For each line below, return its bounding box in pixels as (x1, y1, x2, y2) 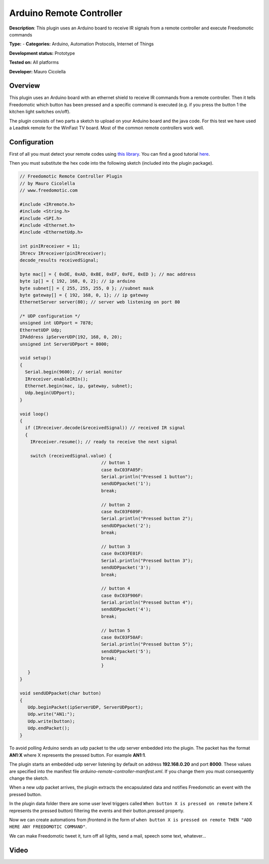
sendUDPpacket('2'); (101, 523, 151, 529)
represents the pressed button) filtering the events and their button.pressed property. (9, 808, 184, 814)
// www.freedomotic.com (19, 188, 78, 193)
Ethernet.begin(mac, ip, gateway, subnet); (25, 383, 133, 389)
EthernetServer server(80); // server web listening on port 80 (19, 299, 180, 305)
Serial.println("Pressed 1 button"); (101, 474, 193, 480)
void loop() (19, 411, 49, 417)
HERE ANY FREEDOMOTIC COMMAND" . (9, 824, 87, 830)
